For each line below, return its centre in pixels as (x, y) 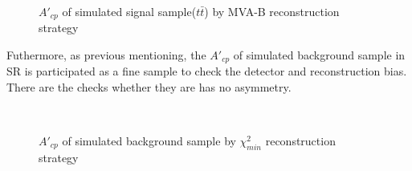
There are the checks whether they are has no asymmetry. (149, 86)
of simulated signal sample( (129, 11)
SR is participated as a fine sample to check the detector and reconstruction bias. (207, 71)
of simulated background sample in (319, 54)
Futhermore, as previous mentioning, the (106, 54)
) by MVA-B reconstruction (272, 11)
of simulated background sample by (149, 140)
